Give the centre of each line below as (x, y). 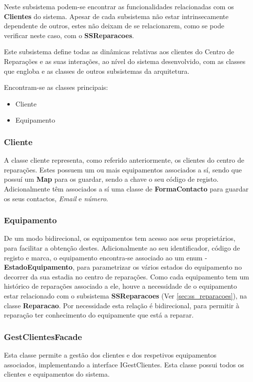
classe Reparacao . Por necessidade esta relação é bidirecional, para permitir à (122, 305)
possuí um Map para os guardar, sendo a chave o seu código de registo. (111, 179)
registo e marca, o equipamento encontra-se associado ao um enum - (106, 257)
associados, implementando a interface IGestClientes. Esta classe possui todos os (124, 364)
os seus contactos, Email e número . (56, 198)
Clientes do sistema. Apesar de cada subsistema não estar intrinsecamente (116, 16)
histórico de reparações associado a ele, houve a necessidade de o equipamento (121, 286)
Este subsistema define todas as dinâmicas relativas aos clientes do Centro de (119, 52)
